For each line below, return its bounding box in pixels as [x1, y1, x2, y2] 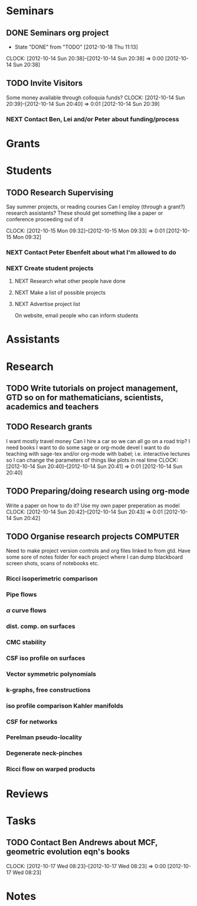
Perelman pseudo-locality [6, 733, 83, 741]
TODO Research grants [6, 422, 93, 432]
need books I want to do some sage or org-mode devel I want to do [6, 444, 170, 451]
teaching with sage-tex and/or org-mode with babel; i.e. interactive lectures [6, 450, 191, 457]
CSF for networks [6, 717, 58, 726]
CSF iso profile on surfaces [6, 654, 86, 662]
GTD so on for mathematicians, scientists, [6, 392, 164, 402]
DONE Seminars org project [6, 28, 109, 38]
